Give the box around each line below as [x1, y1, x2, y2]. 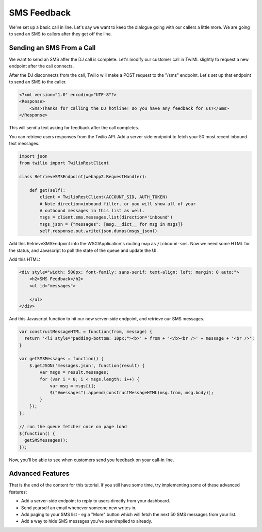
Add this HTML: [9, 256, 41, 262]
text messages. [9, 140, 40, 146]
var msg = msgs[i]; [49, 383, 97, 389]
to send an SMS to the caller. [9, 79, 66, 85]
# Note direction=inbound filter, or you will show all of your [39, 201, 196, 206]
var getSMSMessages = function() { [19, 356, 104, 362]
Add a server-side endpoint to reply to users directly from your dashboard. [21, 498, 171, 504]
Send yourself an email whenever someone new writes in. [21, 505, 137, 511]
